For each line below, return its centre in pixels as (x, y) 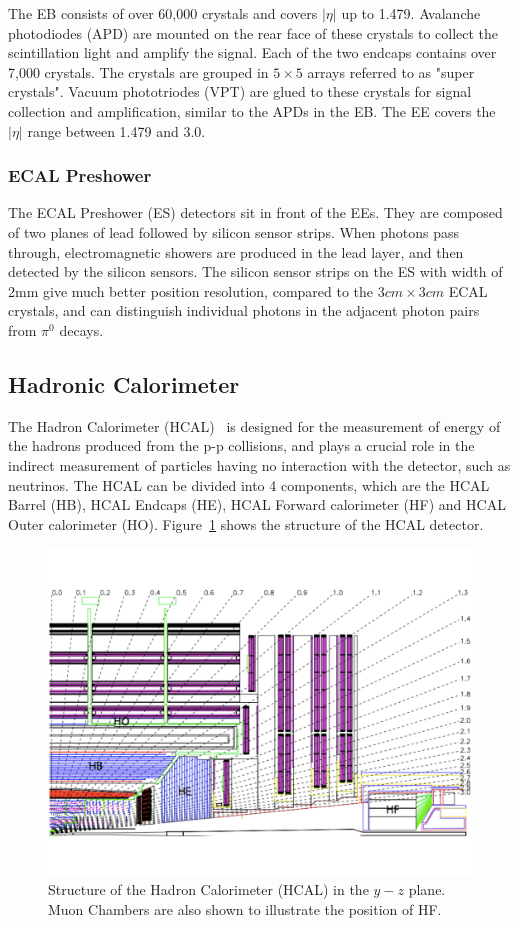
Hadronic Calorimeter (124, 383)
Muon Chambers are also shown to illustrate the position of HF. (245, 909)
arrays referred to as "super (391, 71)
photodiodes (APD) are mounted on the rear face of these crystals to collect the (253, 32)
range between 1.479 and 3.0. (116, 130)
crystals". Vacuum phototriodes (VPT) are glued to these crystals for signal (240, 91)
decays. (81, 329)
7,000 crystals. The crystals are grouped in (138, 71)
